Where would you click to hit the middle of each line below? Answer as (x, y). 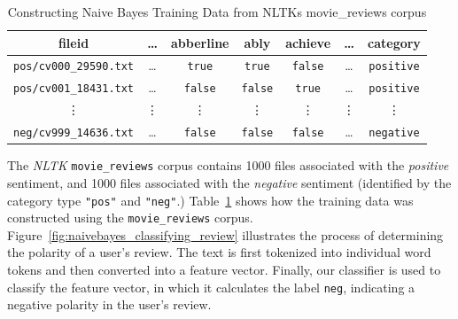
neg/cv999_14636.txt (74, 133)
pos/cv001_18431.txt (74, 89)
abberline (200, 42)
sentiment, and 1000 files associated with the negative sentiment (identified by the (229, 182)
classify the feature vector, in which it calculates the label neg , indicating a (211, 287)
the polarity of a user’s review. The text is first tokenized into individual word (219, 252)
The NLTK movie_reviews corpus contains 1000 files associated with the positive (228, 165)
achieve (308, 42)
